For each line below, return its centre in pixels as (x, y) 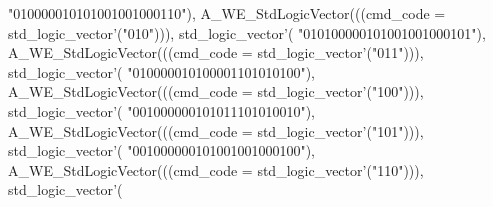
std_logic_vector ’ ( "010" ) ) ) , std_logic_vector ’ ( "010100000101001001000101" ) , (247, 32)
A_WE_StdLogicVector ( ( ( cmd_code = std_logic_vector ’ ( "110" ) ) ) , (216, 169)
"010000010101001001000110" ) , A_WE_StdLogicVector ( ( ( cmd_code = (227, 13)
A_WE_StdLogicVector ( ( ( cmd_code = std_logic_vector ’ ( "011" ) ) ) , (216, 52)
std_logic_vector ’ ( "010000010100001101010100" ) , (161, 71)
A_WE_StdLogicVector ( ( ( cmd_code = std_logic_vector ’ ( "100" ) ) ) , (216, 91)
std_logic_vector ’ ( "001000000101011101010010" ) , (161, 110)
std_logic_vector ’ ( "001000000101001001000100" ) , (161, 150)
